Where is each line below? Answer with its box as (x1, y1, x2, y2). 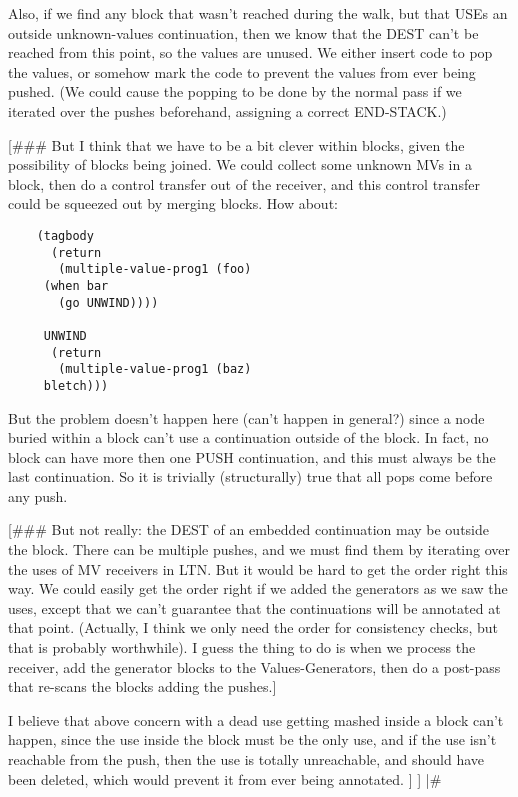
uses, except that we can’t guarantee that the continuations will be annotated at (8, 597, 501, 618)
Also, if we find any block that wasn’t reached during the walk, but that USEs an (8, 3, 508, 23)
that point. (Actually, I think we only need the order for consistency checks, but (8, 617, 498, 638)
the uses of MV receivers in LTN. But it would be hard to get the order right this (8, 558, 508, 579)
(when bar (43, 278, 109, 293)
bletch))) (43, 378, 109, 393)
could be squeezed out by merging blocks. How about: (8, 193, 338, 214)
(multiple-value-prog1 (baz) (58, 362, 252, 377)
